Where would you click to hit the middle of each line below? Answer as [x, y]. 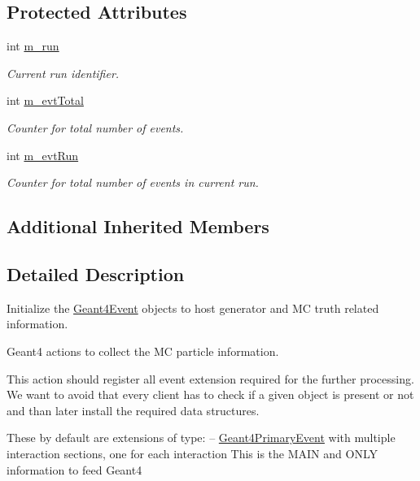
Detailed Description [96, 273]
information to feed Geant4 [74, 469]
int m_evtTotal [45, 100]
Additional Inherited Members [138, 226]
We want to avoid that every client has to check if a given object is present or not [210, 394]
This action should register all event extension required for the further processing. [210, 378]
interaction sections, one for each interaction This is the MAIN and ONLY [192, 453]
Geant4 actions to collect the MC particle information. [143, 351]
